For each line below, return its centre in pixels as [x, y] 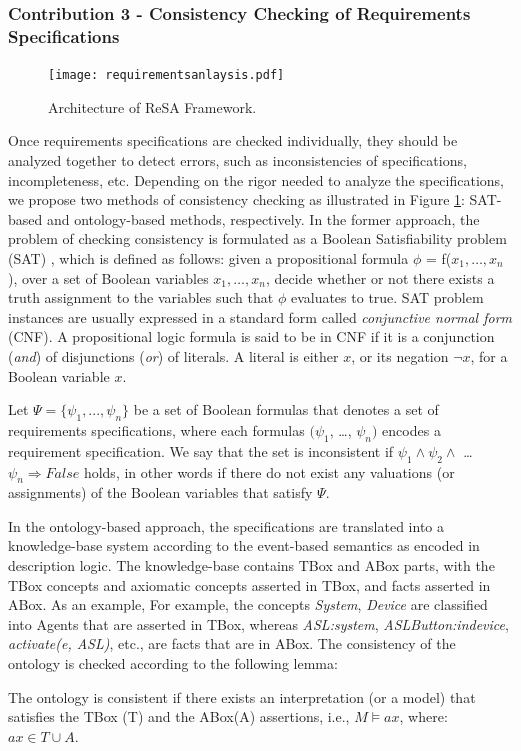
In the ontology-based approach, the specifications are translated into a [226, 525]
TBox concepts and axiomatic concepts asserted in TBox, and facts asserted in [249, 584]
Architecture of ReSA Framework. [152, 106]
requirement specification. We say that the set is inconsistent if [201, 450]
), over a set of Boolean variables [108, 277]
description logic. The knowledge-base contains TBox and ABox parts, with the [251, 565]
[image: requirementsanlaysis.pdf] [166, 75]
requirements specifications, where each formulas [156, 429]
